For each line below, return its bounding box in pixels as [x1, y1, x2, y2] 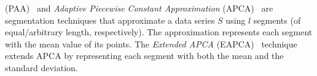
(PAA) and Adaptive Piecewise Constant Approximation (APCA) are [5, 2, 273, 14]
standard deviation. [5, 61, 78, 74]
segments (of [253, 13, 301, 26]
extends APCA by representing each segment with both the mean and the [5, 49, 284, 62]
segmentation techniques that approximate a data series [5, 13, 215, 26]
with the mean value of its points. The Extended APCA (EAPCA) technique [5, 37, 297, 50]
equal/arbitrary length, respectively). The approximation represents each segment [5, 26, 313, 38]
